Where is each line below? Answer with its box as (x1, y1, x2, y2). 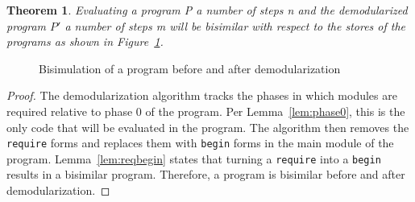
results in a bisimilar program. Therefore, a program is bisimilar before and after (6, 166, 405, 183)
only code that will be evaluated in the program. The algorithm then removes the (6, 118, 409, 135)
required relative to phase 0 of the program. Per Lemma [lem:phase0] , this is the (6, 102, 405, 119)
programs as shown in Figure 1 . (6, 33, 164, 50)
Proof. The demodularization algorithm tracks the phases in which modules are (6, 87, 397, 104)
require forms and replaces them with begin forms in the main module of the (6, 134, 394, 151)
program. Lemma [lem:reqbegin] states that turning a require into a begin (6, 150, 381, 167)
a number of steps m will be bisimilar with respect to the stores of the (64, 17, 406, 34)
